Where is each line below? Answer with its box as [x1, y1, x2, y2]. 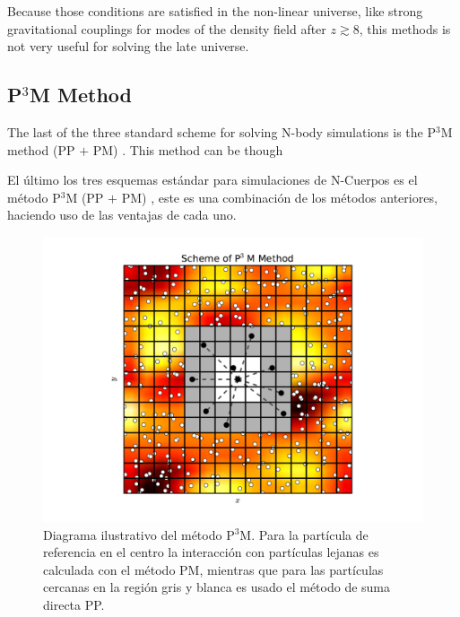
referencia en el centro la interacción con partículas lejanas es [43, 543, 379, 561]
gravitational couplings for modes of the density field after [7, 19, 326, 38]
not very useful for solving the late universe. [7, 37, 249, 56]
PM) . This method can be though [92, 140, 283, 159]
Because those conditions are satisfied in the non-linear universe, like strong [7, 2, 423, 20]
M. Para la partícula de [239, 525, 369, 543]
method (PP [7, 140, 75, 159]
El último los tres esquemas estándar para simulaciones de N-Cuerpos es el [7, 170, 418, 189]
